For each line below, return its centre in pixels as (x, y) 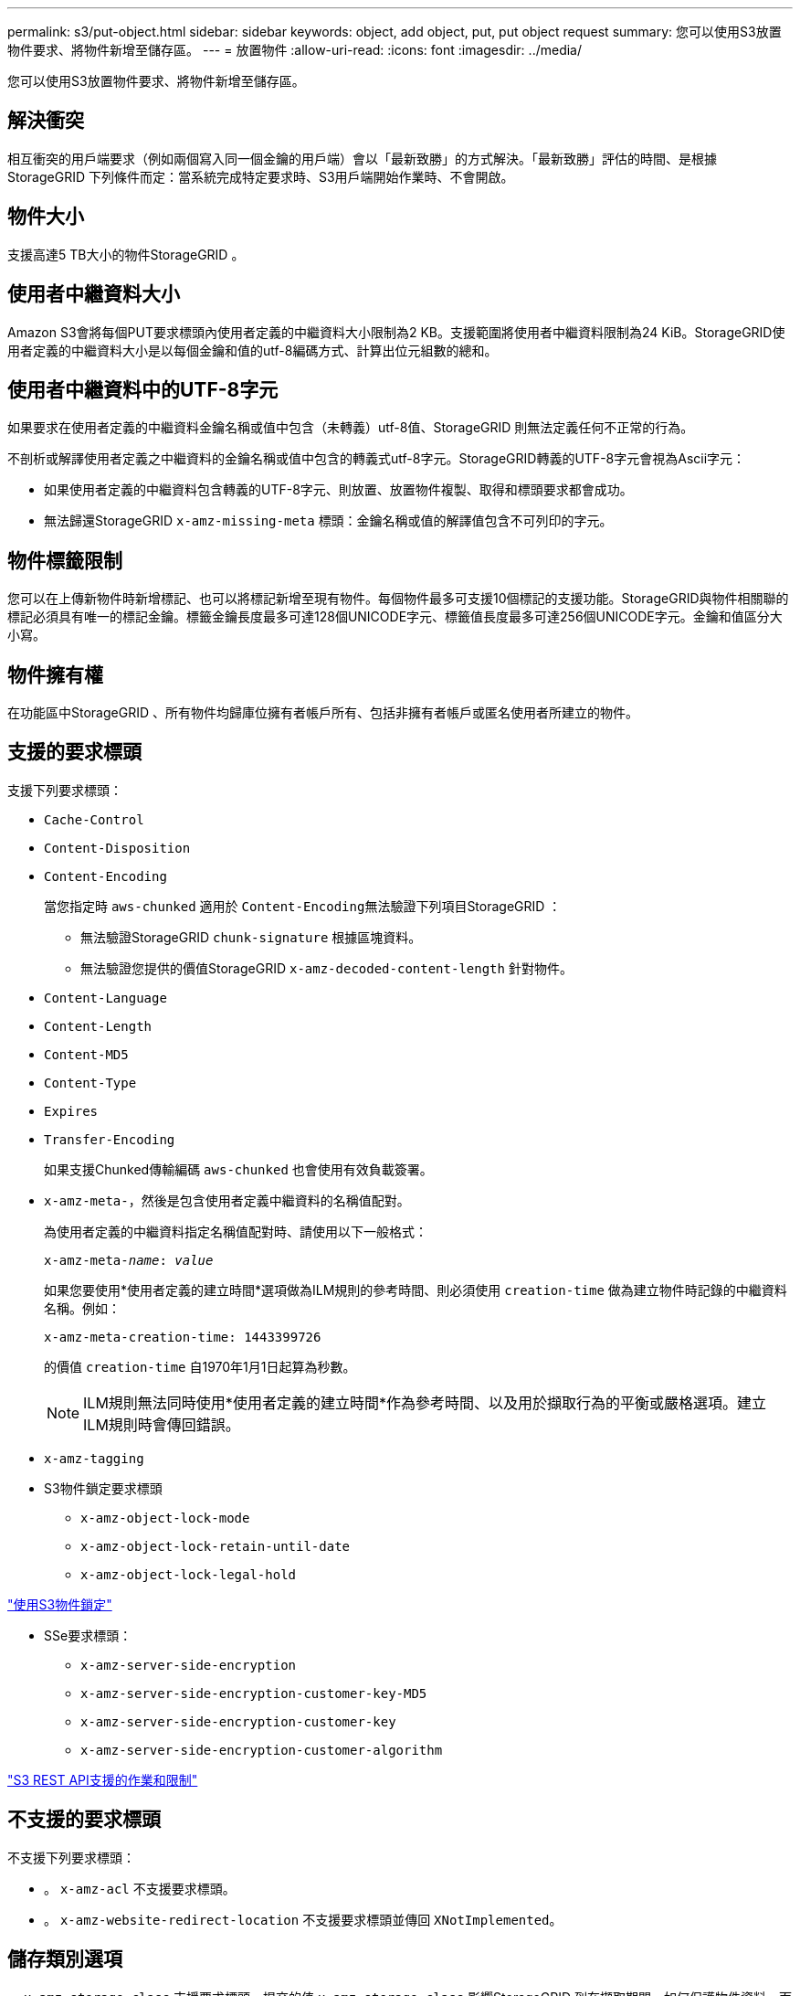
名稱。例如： (82, 1308)
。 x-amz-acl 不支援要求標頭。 (140, 1888)
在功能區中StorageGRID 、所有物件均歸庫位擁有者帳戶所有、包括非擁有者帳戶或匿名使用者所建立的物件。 (323, 713)
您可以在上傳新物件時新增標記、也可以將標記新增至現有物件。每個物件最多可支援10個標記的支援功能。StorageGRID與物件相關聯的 (398, 599)
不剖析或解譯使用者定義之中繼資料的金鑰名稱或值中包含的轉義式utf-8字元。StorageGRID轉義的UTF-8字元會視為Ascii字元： (377, 459)
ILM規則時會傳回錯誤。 (162, 1424)
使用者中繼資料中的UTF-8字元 (143, 389)
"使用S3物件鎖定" (60, 1604)
